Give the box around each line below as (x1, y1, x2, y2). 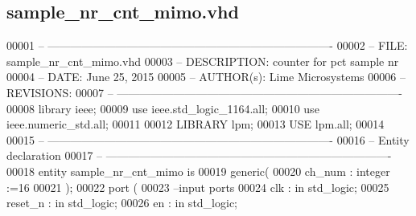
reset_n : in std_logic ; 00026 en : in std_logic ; (6, 194, 238, 211)
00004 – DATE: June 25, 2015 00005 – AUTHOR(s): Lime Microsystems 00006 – (6, 68, 406, 85)
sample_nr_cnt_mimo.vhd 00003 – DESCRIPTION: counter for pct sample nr (6, 52, 399, 69)
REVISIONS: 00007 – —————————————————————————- (6, 84, 402, 100)
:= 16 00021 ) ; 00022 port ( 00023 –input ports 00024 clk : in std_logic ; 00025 (6, 178, 389, 195)
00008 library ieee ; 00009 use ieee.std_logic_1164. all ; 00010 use (6, 100, 319, 116)
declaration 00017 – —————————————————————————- (6, 147, 392, 164)
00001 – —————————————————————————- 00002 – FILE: (6, 37, 408, 54)
